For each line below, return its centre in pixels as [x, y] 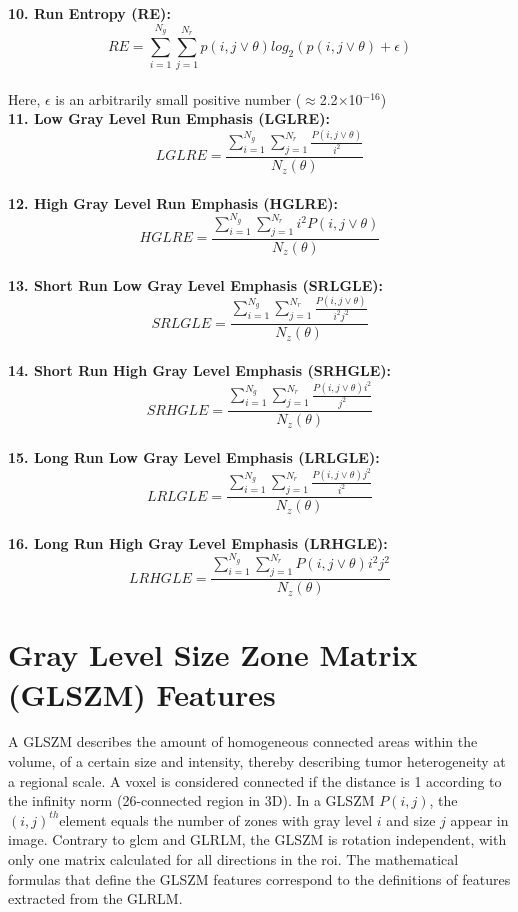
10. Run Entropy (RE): [89, 13]
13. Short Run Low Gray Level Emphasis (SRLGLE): [196, 284]
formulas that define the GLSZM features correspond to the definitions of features [259, 878]
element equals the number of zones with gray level [216, 819]
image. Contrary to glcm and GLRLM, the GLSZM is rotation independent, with [257, 839]
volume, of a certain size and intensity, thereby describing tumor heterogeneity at [257, 761]
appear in [479, 819]
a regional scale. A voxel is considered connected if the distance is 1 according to [255, 780]
